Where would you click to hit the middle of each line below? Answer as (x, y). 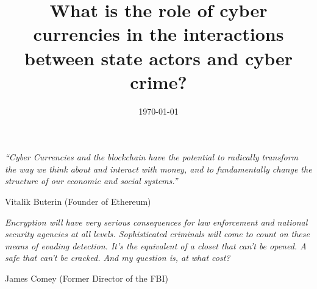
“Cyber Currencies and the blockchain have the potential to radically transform (152, 157)
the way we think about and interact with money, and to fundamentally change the (158, 169)
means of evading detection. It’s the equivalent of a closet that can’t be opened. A (156, 245)
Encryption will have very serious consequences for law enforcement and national (156, 222)
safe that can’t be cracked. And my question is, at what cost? (118, 258)
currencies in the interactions (158, 34)
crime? (158, 81)
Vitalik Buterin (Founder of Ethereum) (78, 202)
